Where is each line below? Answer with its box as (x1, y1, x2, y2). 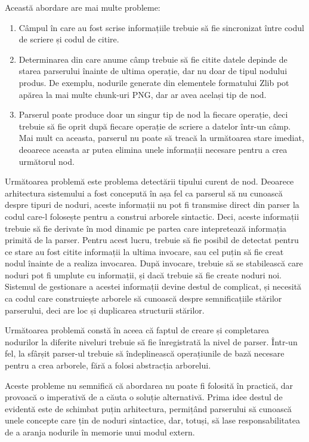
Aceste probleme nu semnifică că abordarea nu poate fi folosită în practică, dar (5, 379, 293, 391)
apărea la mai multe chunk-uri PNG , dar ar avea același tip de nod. (18, 88, 267, 100)
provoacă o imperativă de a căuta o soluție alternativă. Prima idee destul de (5, 391, 283, 403)
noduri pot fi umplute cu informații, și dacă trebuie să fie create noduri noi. (5, 268, 282, 281)
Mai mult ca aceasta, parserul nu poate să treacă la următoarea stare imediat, (18, 131, 304, 144)
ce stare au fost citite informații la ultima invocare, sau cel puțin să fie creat (5, 245, 284, 257)
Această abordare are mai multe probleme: (5, 1, 160, 13)
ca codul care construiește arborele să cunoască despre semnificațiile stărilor (5, 292, 282, 305)
